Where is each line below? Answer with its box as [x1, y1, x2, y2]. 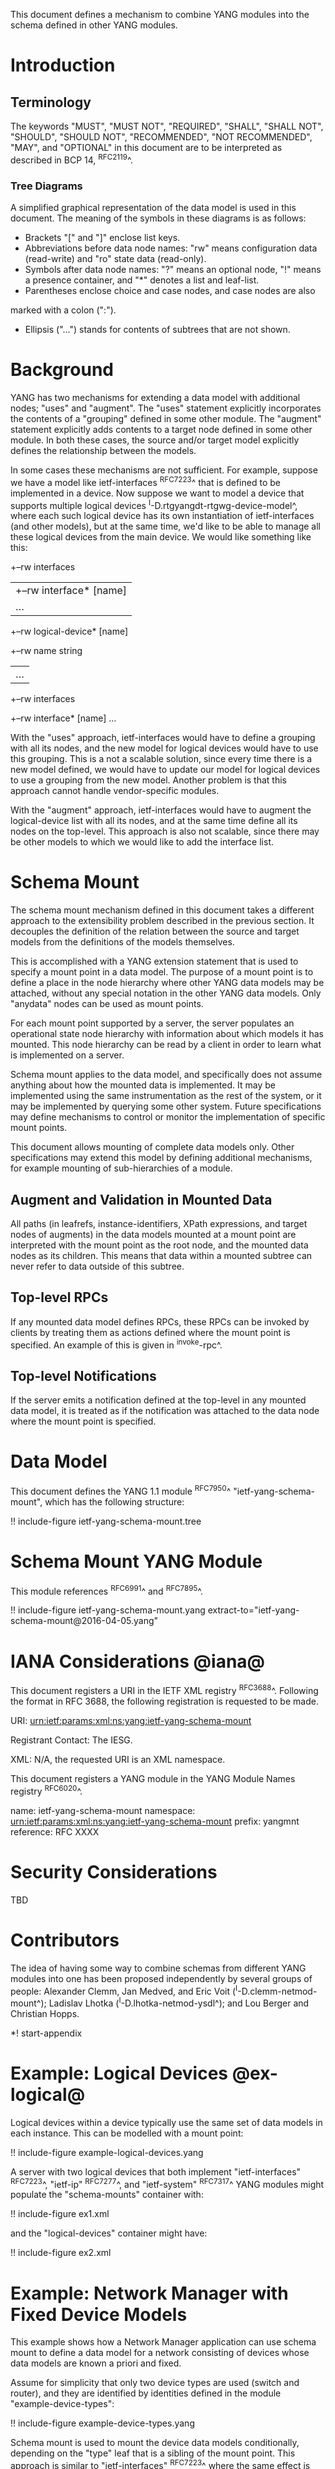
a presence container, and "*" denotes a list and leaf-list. [24, 274, 260, 286]
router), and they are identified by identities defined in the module [10, 2387, 282, 2399]
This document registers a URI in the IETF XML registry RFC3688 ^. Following [10, 1683, 319, 1697]
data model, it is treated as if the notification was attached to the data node [10, 1405, 320, 1417]
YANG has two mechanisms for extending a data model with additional [10, 391, 301, 403]
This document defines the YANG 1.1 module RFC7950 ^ [10, 1484, 232, 1497]
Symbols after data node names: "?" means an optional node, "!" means [24, 263, 322, 275]
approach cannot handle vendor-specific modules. [10, 785, 220, 797]
